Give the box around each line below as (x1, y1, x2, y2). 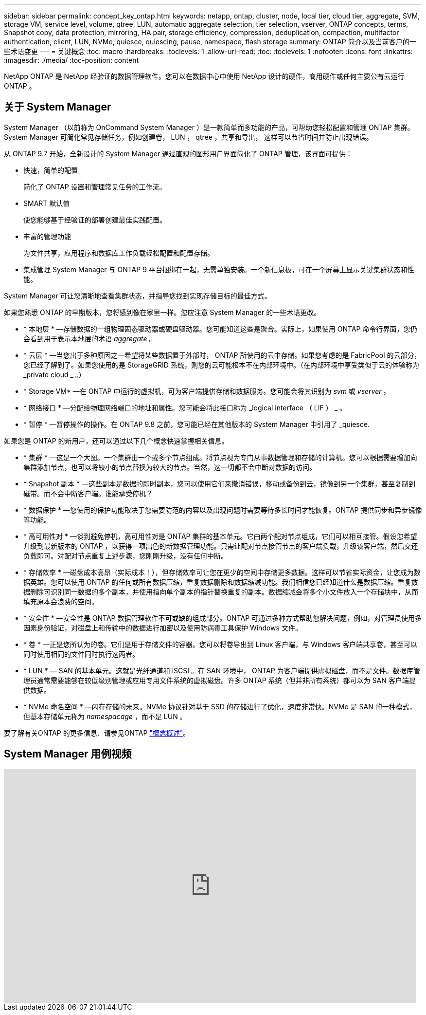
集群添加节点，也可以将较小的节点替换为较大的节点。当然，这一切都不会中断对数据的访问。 (23, 462, 316, 471)
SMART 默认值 (23, 199, 70, 207)
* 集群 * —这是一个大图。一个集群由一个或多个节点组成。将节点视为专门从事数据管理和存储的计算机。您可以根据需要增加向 (23, 453, 417, 461)
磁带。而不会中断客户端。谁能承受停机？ (23, 489, 153, 498)
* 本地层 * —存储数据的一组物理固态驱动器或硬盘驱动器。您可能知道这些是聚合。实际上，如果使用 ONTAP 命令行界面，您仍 (23, 324, 417, 333)
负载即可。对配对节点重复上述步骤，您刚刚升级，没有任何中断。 (23, 551, 228, 560)
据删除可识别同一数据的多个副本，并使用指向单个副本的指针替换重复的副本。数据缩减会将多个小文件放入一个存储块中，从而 (23, 587, 418, 596)
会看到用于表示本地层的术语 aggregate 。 (23, 334, 156, 343)
